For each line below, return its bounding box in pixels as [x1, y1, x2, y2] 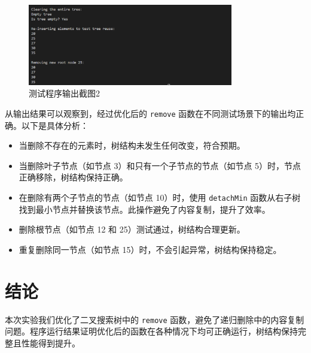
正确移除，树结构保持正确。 [19, 171, 128, 183]
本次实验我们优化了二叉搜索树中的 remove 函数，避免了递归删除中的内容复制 [5, 313, 304, 325]
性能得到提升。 [21, 336, 80, 349]
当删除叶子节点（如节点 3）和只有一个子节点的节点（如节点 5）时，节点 [19, 159, 301, 171]
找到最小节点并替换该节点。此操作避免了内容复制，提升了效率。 [19, 203, 270, 215]
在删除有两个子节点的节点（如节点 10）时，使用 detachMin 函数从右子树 [19, 191, 301, 204]
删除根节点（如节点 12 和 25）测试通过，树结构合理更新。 [19, 223, 245, 236]
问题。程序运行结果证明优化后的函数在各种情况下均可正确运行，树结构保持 [5, 325, 298, 337]
